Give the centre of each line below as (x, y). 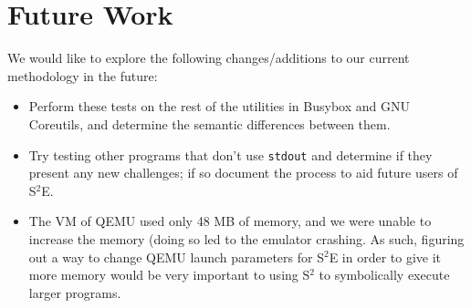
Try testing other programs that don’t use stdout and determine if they (230, 154)
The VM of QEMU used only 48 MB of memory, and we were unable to (230, 221)
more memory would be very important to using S (169, 275)
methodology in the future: (83, 75)
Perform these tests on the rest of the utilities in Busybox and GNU (219, 106)
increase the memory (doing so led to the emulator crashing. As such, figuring (246, 238)
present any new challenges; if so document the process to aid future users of (243, 173)
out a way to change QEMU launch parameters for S (176, 257)
